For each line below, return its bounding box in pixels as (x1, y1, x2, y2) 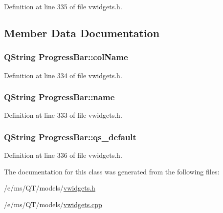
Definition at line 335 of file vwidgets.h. (4, 1, 122, 11)
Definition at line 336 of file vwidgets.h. (4, 150, 122, 160)
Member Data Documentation (4, 25, 160, 40)
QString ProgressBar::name (4, 91, 115, 103)
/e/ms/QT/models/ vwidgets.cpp (4, 199, 102, 209)
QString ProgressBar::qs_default (4, 130, 136, 143)
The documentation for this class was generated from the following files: (4, 166, 220, 176)
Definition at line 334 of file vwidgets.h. (4, 70, 122, 80)
